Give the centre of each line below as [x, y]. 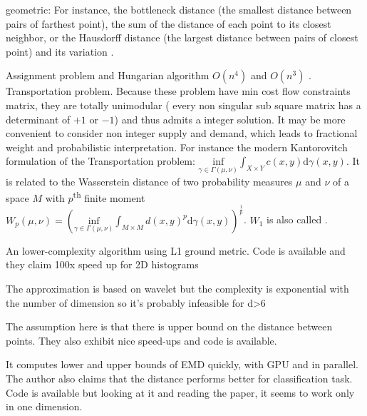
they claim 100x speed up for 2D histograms [102, 264]
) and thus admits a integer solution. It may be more [230, 119]
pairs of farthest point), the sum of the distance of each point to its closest [169, 23]
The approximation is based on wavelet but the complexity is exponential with [177, 288]
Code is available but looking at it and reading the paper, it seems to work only [180, 392]
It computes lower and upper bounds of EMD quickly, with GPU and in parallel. [182, 364]
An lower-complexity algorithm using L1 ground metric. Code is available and [176, 250]
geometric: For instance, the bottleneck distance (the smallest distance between [179, 9]
